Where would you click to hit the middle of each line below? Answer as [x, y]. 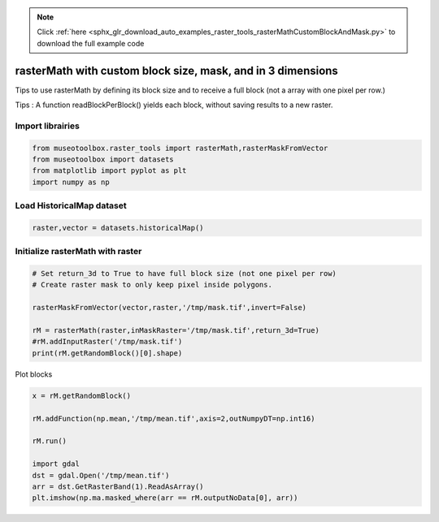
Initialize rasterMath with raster [78, 252]
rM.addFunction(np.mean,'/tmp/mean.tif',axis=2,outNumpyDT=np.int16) [174, 418]
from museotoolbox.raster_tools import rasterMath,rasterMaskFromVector [180, 148]
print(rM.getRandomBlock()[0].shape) [107, 353]
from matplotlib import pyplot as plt [109, 171]
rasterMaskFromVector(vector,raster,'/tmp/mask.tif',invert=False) [170, 308]
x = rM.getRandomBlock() [82, 395]
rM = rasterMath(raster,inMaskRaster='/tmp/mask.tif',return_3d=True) [176, 330]
